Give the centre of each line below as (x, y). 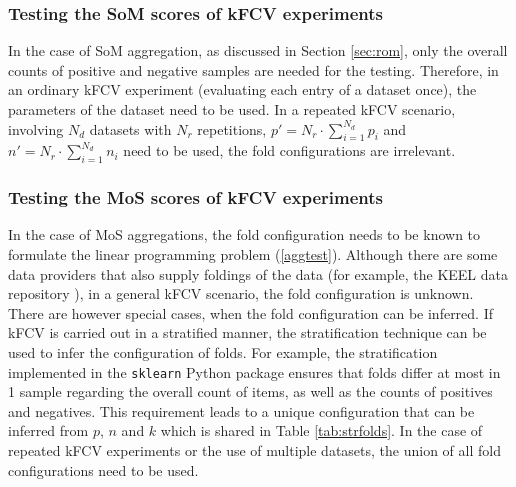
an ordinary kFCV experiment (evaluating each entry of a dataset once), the (242, 89)
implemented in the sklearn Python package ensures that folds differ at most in (254, 371)
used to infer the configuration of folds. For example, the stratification (223, 351)
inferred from (48, 430)
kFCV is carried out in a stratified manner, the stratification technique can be (247, 332)
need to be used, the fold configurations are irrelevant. (289, 150)
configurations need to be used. (103, 469)
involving (36, 128)
